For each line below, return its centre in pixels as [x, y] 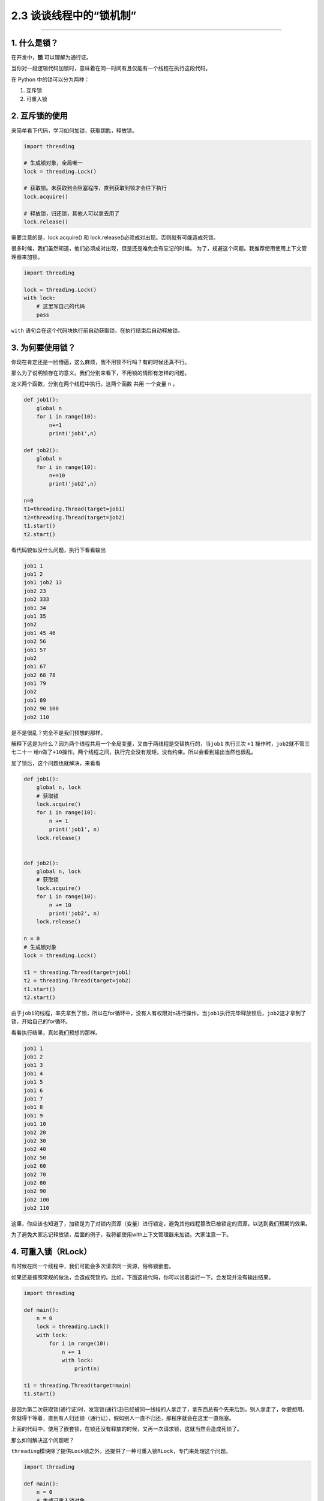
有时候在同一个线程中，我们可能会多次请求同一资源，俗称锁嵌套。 [92, 1266]
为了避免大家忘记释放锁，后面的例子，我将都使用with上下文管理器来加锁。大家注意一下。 [121, 1234]
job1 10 [35, 1124]
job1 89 [35, 700]
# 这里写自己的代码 [61, 307]
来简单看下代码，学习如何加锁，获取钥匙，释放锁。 [74, 130]
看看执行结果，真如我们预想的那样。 [56, 1032]
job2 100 [37, 1200]
